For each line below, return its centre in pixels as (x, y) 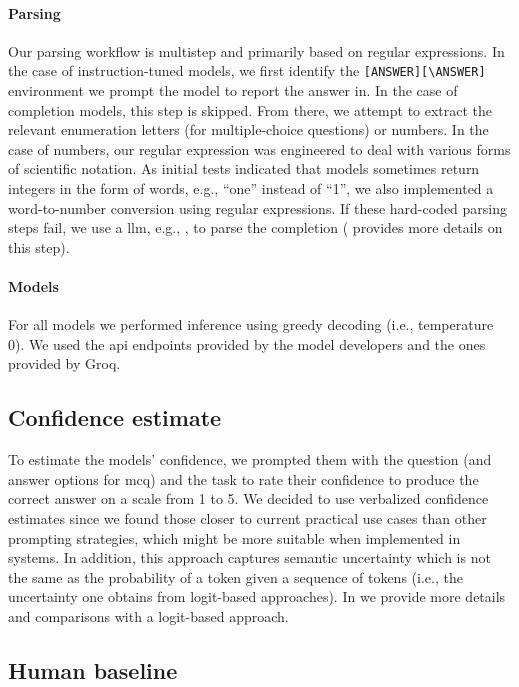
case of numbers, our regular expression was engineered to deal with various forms (259, 148)
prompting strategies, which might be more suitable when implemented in (234, 537)
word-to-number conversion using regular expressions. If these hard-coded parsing (258, 207)
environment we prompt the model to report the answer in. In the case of (233, 90)
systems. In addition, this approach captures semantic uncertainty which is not (249, 557)
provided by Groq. (64, 363)
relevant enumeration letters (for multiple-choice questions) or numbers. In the (248, 129)
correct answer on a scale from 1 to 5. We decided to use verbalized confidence (248, 498)
